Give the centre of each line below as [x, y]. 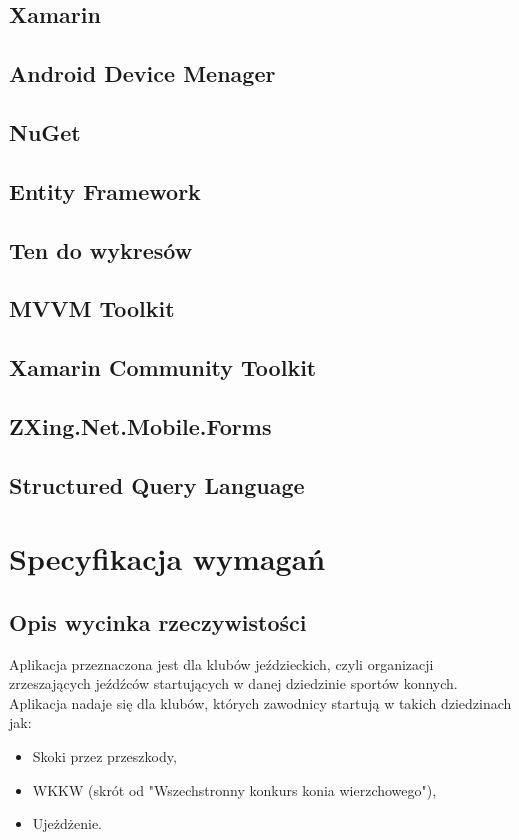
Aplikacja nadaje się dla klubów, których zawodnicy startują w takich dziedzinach [260, 702]
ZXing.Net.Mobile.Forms [140, 425]
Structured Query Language [157, 484]
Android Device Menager [142, 73]
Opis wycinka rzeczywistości [158, 621]
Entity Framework [105, 190]
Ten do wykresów [101, 249]
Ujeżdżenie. [67, 823]
